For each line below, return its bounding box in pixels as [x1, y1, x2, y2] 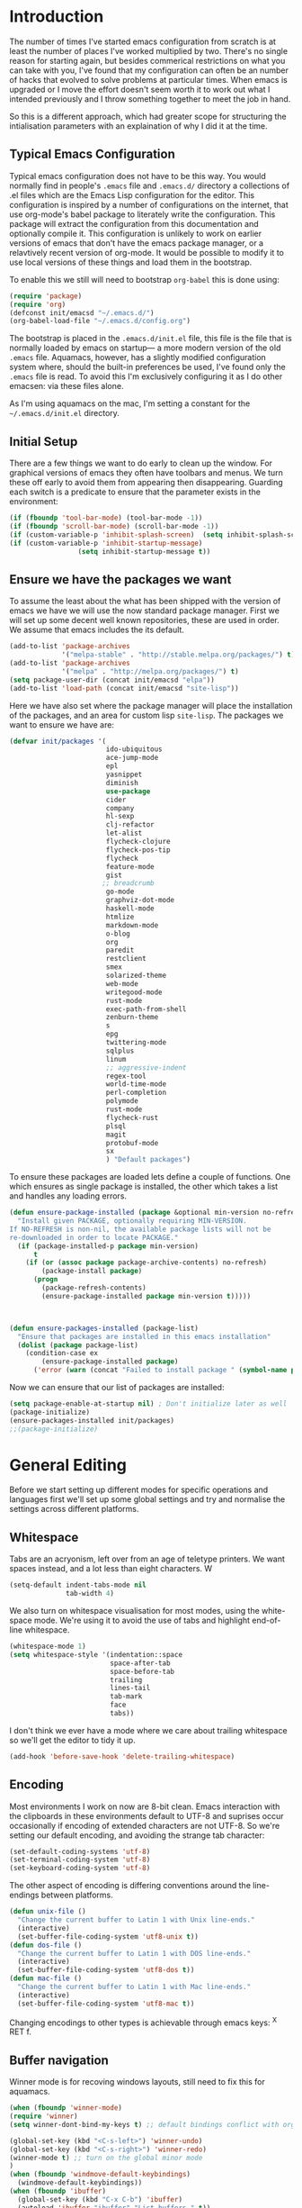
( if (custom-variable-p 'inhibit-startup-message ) [9, 538, 203, 547]
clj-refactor [105, 820, 155, 829]
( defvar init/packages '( [9, 737, 106, 746]
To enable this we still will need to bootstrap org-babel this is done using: [9, 274, 280, 285]
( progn [32, 1275, 58, 1284]
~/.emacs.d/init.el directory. [9, 408, 120, 419]
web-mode [105, 979, 139, 988]
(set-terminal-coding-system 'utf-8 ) [9, 1855, 151, 1865]
